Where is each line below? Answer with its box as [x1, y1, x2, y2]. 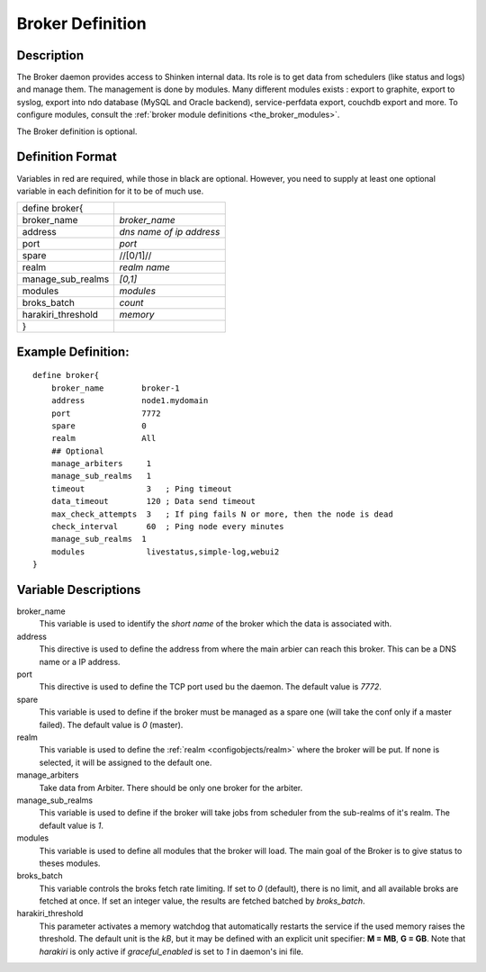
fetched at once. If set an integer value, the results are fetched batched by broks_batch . [39, 895, 365, 906]
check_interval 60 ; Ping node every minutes [50, 522, 284, 532]
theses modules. [39, 858, 101, 868]
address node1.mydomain [50, 396, 209, 406]
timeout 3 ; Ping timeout [50, 483, 233, 494]
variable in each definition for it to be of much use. [16, 185, 204, 196]
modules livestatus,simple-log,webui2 [50, 546, 280, 557]
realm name [119, 261, 170, 274]
